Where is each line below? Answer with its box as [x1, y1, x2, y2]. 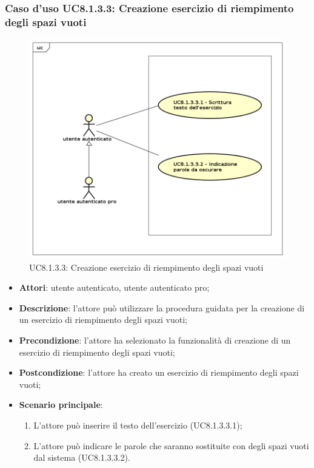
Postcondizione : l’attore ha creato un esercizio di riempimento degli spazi [19, 366, 299, 379]
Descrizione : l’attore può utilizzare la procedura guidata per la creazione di [19, 301, 305, 314]
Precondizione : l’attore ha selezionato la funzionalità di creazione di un [19, 334, 291, 347]
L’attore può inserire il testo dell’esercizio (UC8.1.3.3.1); [33, 419, 242, 431]
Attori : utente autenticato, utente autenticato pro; [19, 281, 210, 294]
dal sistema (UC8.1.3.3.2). [33, 451, 130, 464]
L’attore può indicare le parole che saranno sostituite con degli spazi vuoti [33, 439, 309, 452]
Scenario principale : [19, 398, 103, 411]
